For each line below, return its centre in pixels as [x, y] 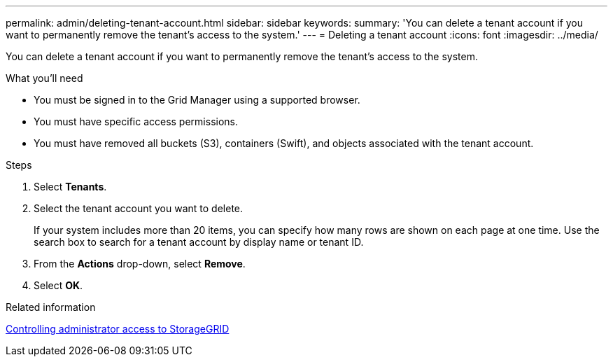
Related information [51, 307]
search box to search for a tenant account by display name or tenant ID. [199, 242]
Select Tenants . [70, 187]
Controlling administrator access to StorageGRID [118, 329]
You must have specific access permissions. [136, 121]
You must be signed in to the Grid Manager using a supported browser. [197, 100]
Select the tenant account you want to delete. [139, 208]
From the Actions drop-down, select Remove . [140, 264]
